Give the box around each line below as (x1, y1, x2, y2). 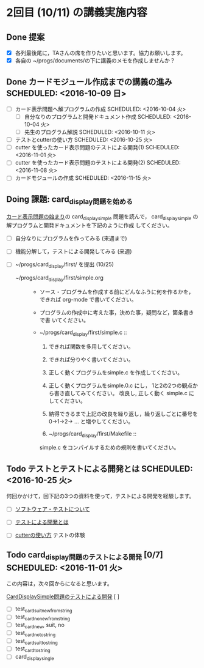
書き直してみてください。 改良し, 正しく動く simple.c (54, 389, 188, 396)
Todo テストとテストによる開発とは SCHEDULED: (6, 463, 193, 474)
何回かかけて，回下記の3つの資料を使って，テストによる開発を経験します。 (6, 492, 195, 500)
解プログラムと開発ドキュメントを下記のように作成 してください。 (6, 221, 173, 229)
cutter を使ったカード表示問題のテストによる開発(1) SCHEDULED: (15, 144, 180, 151)
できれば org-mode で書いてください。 (39, 295, 137, 303)
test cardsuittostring (15, 637, 58, 646)
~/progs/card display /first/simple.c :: (39, 328, 127, 337)
